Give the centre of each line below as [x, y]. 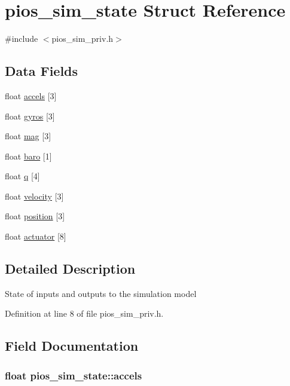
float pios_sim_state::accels [74, 375]
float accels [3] [31, 95]
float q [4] [22, 176]
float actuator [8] [36, 236]
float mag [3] [28, 136]
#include [22, 39]
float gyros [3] [30, 116]
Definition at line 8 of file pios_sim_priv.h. [84, 313]
